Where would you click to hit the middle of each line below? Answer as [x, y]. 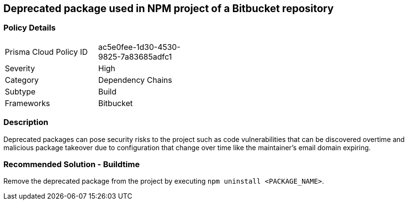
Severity [20, 68]
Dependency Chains [135, 80]
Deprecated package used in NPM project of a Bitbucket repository [169, 8]
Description [26, 122]
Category [22, 80]
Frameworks [27, 103]
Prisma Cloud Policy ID [46, 52]
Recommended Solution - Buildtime [72, 164]
